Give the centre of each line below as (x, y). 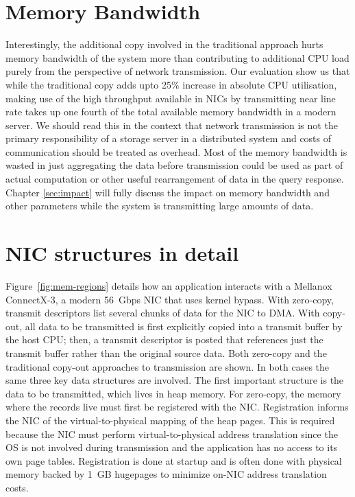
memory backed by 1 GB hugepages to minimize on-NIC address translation (166, 474)
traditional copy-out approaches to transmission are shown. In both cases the (168, 366)
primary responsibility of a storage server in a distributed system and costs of (169, 138)
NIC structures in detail (122, 253)
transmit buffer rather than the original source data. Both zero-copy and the (166, 352)
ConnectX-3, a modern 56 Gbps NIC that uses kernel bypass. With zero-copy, (170, 299)
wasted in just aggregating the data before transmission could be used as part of (174, 165)
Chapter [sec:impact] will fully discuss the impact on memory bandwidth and (168, 192)
